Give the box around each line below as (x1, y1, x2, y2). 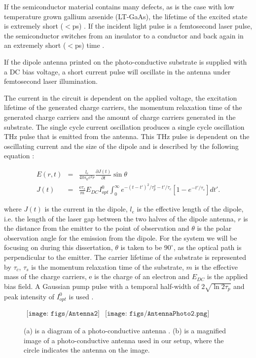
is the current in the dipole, (44, 204, 128, 214)
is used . (69, 291, 94, 301)
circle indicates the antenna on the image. (24, 345, 150, 355)
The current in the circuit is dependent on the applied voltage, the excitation (4, 92, 237, 103)
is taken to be (120, 242, 162, 252)
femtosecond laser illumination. (4, 76, 98, 86)
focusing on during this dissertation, (4, 242, 113, 252)
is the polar (197, 223, 232, 233)
